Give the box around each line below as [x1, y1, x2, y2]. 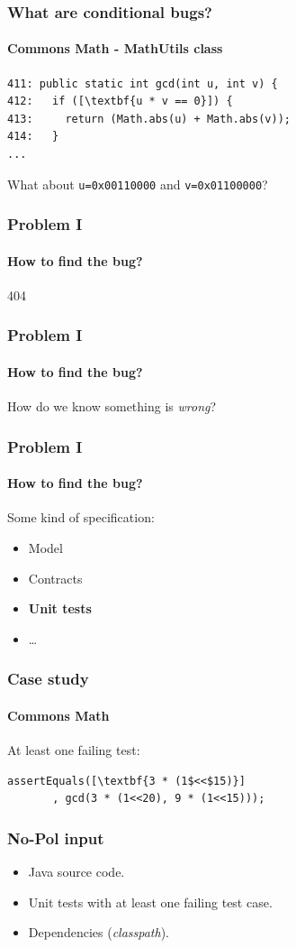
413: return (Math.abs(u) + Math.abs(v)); [7, 112, 291, 125]
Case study [7, 667, 89, 690]
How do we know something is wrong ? [7, 397, 217, 416]
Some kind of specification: [7, 508, 155, 527]
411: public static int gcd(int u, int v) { [7, 77, 278, 90]
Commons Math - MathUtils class [7, 39, 223, 58]
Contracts [28, 568, 83, 587]
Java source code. [28, 861, 125, 880]
